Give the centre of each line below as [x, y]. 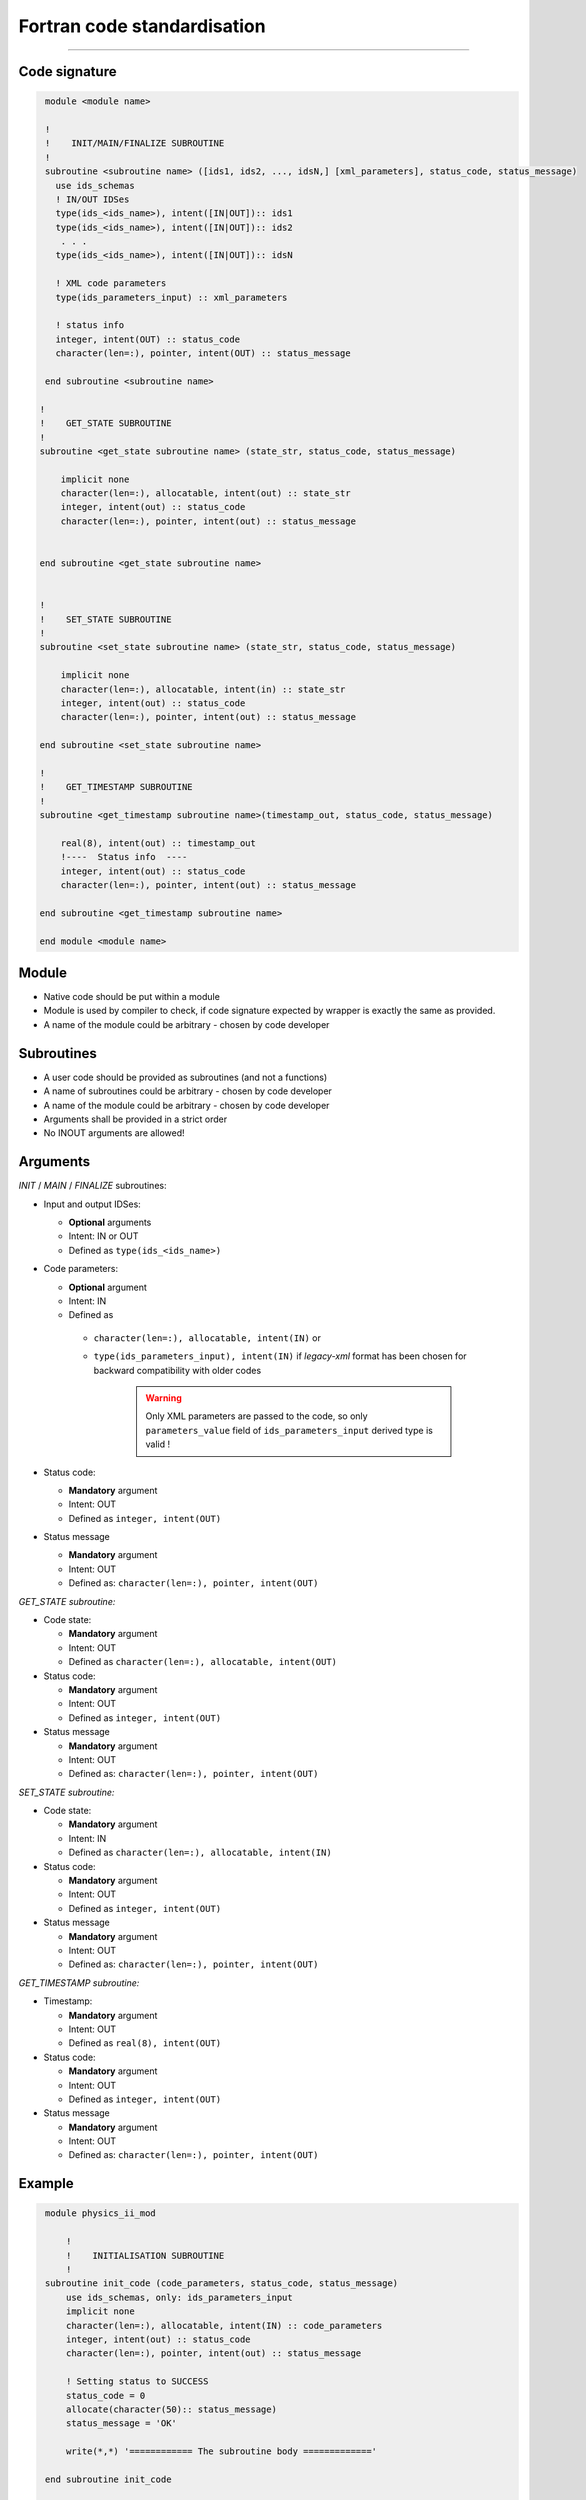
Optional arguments [110, 1222]
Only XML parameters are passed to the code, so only [257, 1416]
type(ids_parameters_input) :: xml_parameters [171, 297]
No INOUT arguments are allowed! [114, 1133]
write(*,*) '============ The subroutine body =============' [221, 2451]
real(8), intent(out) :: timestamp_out [158, 843]
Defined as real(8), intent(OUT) [145, 2043]
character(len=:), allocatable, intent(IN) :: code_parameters [224, 2325]
